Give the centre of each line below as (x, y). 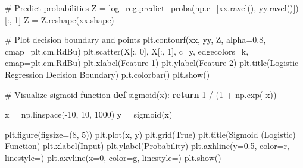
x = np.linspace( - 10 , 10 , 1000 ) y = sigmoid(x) (89, 114)
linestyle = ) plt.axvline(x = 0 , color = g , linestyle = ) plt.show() (113, 157)
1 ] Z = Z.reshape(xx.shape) (64, 19)
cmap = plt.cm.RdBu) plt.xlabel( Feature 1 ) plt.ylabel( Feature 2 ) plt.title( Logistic (152, 63)
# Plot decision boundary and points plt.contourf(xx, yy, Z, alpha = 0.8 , (135, 39)
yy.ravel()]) (279, 8)
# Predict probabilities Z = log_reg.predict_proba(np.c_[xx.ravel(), (131, 8)
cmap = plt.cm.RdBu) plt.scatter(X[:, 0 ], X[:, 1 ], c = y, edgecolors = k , (127, 51)
